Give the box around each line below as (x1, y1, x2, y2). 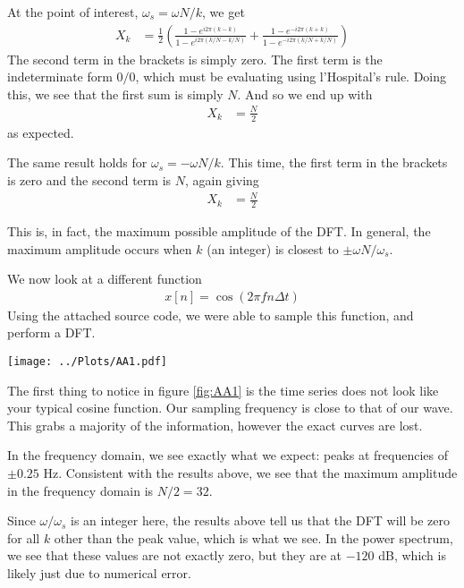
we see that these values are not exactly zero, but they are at (7, 546, 342, 565)
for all (7, 528, 40, 547)
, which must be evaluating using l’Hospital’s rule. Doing (135, 67, 447, 86)
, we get (202, 3, 245, 21)
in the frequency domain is (7, 481, 154, 499)
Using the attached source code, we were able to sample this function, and (7, 305, 414, 324)
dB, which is (378, 546, 446, 565)
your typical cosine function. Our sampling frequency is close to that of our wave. (7, 398, 453, 417)
